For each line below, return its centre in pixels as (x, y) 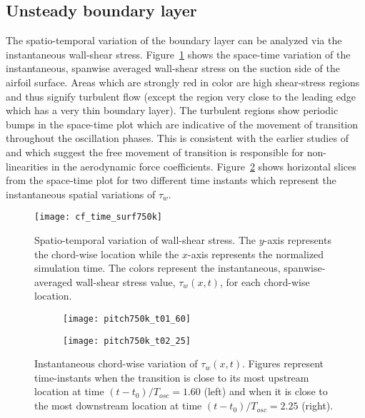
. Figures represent (282, 363)
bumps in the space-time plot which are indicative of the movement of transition (182, 124)
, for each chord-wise (265, 281)
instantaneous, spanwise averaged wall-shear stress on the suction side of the (173, 68)
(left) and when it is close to (266, 391)
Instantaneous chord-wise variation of (116, 363)
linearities (27, 166)
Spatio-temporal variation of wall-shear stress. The (145, 239)
